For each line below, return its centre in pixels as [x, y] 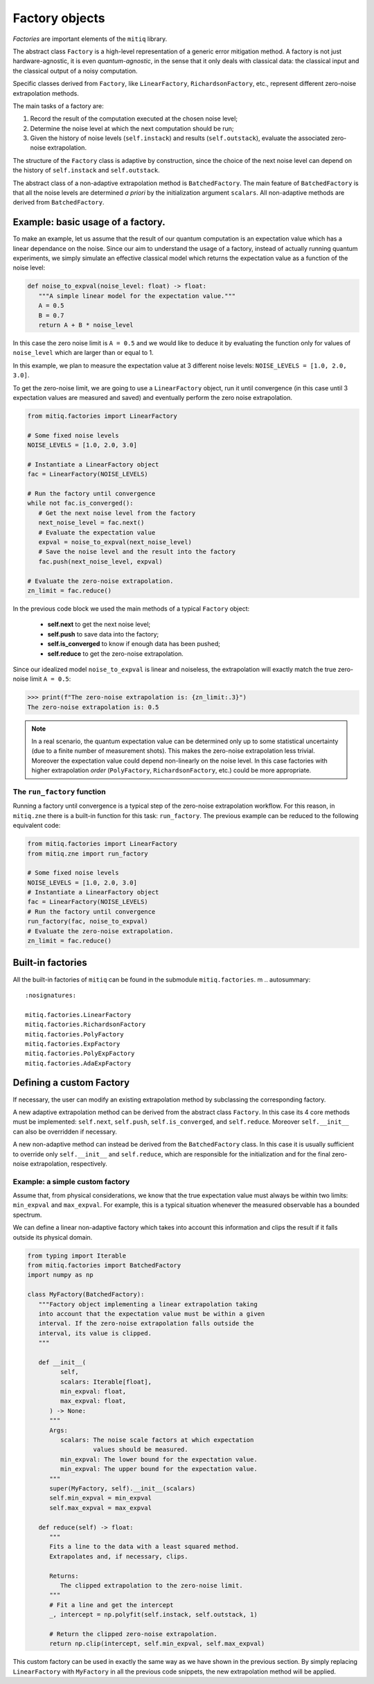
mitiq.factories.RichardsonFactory [86, 1025]
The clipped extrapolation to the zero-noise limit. [151, 1585]
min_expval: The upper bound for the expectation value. [159, 1469]
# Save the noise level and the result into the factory [137, 552]
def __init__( [62, 1362]
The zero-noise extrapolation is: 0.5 [93, 707]
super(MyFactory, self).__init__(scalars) [123, 1488]
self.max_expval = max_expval [101, 1508]
